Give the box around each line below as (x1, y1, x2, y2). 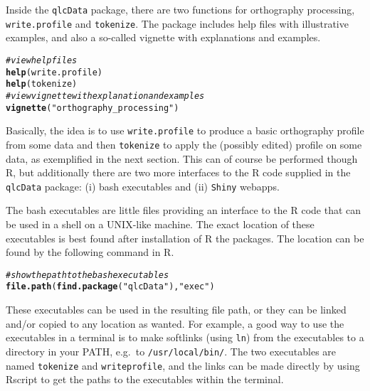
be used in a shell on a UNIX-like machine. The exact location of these (6, 216, 314, 231)
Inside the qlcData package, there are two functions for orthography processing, (6, 2, 355, 16)
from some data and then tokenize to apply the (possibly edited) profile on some (6, 136, 362, 151)
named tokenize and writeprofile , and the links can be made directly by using (6, 358, 360, 373)
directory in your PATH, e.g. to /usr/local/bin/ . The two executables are (6, 343, 337, 358)
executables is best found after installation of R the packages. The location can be (6, 230, 364, 245)
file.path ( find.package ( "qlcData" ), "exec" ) (6, 282, 215, 292)
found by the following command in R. (6, 245, 174, 259)
